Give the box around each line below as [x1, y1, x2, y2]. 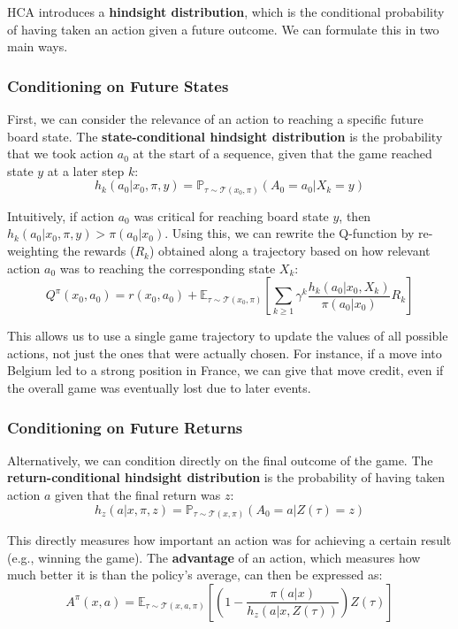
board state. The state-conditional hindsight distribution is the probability [7, 127, 443, 145]
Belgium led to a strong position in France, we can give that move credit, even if [7, 361, 444, 380]
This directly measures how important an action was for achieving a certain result [7, 531, 452, 549]
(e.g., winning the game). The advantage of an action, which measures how [7, 548, 421, 566]
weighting [7, 242, 59, 260]
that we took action [7, 144, 114, 163]
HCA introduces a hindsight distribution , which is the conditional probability [7, 3, 445, 20]
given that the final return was [55, 486, 221, 504]
